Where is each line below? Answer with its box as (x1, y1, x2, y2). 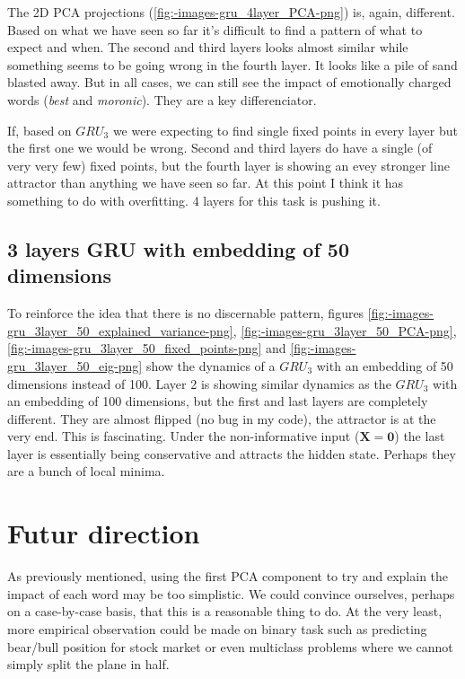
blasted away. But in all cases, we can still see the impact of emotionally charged (7, 73, 452, 92)
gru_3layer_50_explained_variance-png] (7, 321, 233, 339)
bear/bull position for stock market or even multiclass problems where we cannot (7, 637, 453, 656)
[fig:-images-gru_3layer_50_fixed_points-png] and (7, 339, 286, 357)
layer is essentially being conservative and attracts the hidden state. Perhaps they (7, 444, 456, 463)
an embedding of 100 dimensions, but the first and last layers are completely (7, 392, 428, 410)
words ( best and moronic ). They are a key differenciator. (7, 90, 317, 109)
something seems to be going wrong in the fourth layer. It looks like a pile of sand (7, 55, 458, 74)
